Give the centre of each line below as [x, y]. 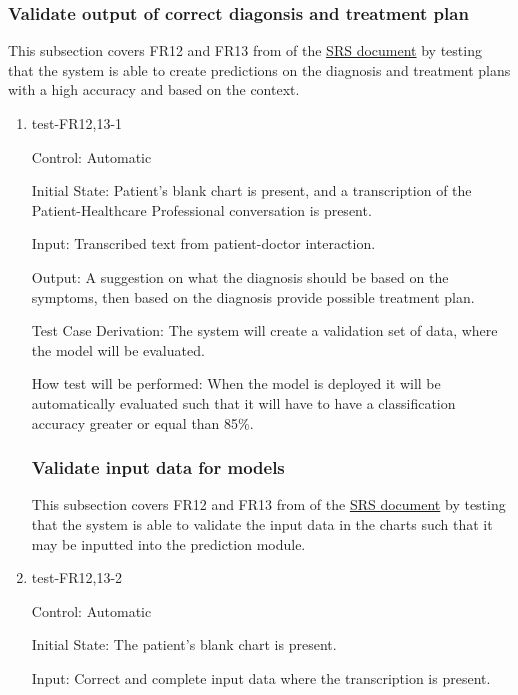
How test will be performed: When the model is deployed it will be [236, 383]
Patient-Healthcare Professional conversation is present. [201, 209]
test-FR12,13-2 [77, 577]
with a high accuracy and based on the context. [154, 89]
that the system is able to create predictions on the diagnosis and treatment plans [259, 69]
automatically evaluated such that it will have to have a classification [243, 402]
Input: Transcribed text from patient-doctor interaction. [203, 243]
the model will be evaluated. [118, 349]
